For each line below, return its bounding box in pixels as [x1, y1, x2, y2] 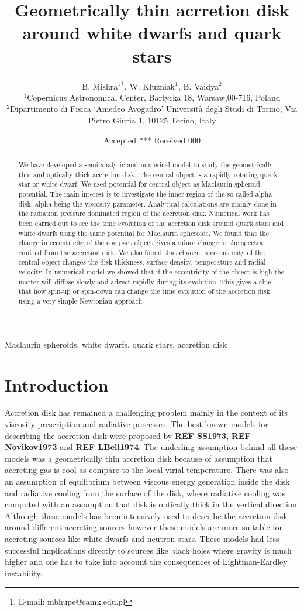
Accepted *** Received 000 [103, 133, 201, 146]
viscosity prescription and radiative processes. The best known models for [5, 418, 268, 430]
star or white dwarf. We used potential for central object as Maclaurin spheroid [18, 179, 260, 189]
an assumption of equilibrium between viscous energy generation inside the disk [5, 475, 290, 488]
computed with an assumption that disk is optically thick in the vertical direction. [5, 498, 299, 510]
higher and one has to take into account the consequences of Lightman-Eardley [5, 555, 288, 568]
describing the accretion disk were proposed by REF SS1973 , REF [5, 429, 251, 441]
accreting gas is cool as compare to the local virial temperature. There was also [5, 464, 289, 476]
